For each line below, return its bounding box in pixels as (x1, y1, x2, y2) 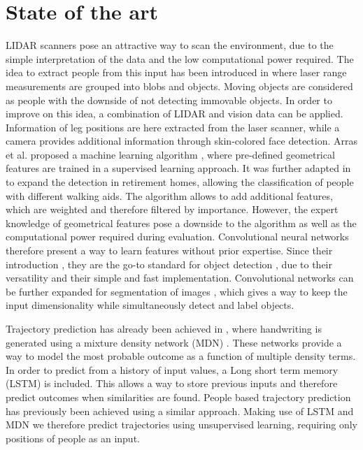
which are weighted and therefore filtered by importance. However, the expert (6, 202, 339, 217)
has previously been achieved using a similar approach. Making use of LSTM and (6, 403, 354, 418)
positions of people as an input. (6, 430, 140, 445)
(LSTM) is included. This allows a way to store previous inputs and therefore (6, 376, 338, 391)
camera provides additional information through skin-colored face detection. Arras (6, 133, 357, 148)
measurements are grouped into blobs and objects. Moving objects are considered (6, 78, 353, 93)
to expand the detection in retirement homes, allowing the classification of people (6, 175, 354, 189)
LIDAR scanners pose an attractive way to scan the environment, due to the (6, 38, 334, 52)
